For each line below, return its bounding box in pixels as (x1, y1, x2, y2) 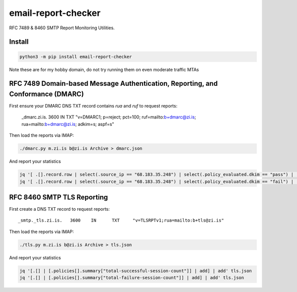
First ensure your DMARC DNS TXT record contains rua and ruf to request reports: (9, 103, 178, 109)
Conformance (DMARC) (9, 90, 84, 98)
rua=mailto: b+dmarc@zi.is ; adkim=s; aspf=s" (21, 121, 114, 127)
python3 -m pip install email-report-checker (19, 54, 132, 59)
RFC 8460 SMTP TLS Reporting (9, 193, 108, 201)
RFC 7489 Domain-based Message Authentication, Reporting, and (9, 79, 218, 88)
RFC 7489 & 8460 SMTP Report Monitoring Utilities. (9, 25, 115, 31)
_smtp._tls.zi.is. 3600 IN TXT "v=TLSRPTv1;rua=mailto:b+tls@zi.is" (18, 218, 224, 223)
